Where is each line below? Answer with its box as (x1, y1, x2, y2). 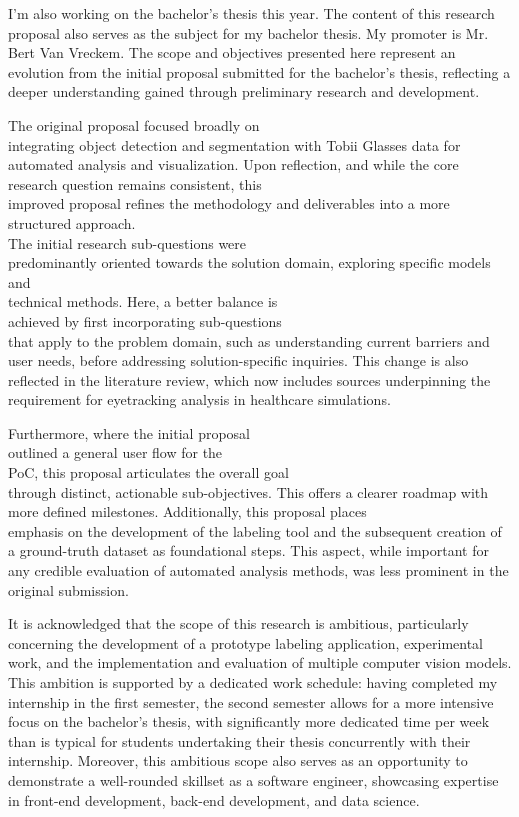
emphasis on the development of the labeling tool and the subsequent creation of (8, 520, 502, 541)
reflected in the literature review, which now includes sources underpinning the (8, 369, 491, 390)
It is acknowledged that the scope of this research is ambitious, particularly (8, 613, 469, 634)
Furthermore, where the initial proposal (8, 422, 251, 443)
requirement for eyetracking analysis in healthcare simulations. (8, 389, 391, 410)
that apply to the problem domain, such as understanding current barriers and (8, 330, 490, 351)
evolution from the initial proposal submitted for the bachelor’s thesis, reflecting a (8, 61, 511, 82)
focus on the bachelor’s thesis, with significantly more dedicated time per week (8, 711, 490, 732)
